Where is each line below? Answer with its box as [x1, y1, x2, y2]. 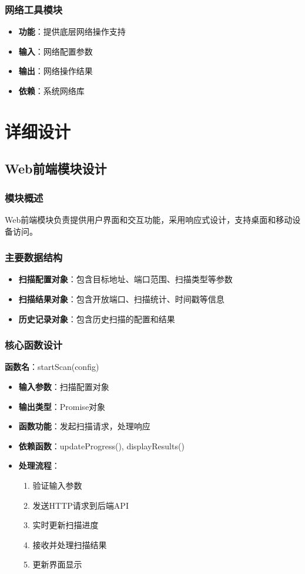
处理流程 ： [18, 459, 60, 472]
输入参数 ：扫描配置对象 [18, 380, 109, 392]
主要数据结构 [5, 250, 63, 265]
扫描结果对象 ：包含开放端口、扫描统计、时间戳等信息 [18, 292, 224, 305]
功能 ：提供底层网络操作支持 [18, 25, 126, 38]
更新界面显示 [32, 558, 82, 570]
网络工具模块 [5, 2, 63, 16]
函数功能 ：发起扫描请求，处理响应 [18, 420, 150, 432]
